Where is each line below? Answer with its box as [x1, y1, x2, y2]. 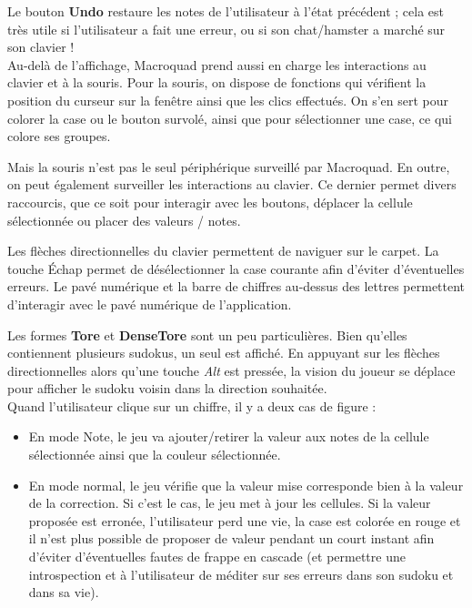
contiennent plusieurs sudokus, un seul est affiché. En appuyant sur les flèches [7, 343, 440, 362]
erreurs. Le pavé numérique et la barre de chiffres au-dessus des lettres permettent [7, 277, 466, 296]
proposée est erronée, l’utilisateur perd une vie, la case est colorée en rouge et [28, 511, 461, 530]
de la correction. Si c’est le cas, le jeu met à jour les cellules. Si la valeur [28, 493, 431, 512]
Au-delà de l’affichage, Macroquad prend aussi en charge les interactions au [7, 55, 427, 74]
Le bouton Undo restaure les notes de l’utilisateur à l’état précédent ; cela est [7, 2, 445, 20]
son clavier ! [7, 37, 75, 56]
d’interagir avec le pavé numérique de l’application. [7, 294, 292, 313]
